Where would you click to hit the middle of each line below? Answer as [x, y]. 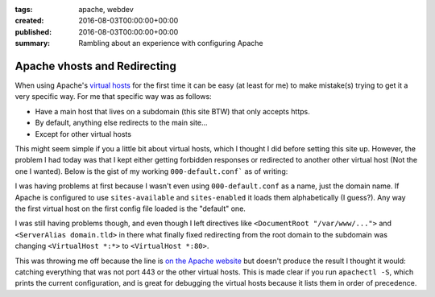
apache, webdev [106, 9]
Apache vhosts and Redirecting [95, 66]
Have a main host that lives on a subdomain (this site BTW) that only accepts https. [172, 111]
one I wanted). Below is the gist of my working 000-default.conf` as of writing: [151, 171]
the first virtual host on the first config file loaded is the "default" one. [130, 208]
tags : [24, 9]
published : [33, 31]
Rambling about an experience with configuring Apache [171, 43]
